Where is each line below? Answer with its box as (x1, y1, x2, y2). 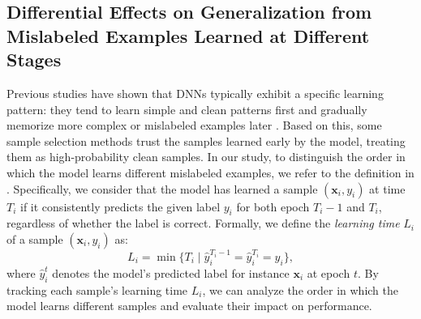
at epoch (307, 264, 350, 281)
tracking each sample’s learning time (6, 281, 188, 298)
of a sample (6, 230, 63, 247)
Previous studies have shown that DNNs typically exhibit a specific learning (6, 84, 384, 101)
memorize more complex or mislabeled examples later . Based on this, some (6, 117, 382, 134)
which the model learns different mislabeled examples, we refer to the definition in (6, 164, 415, 181)
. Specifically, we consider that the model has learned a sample (6, 180, 318, 197)
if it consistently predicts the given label (20, 198, 221, 215)
